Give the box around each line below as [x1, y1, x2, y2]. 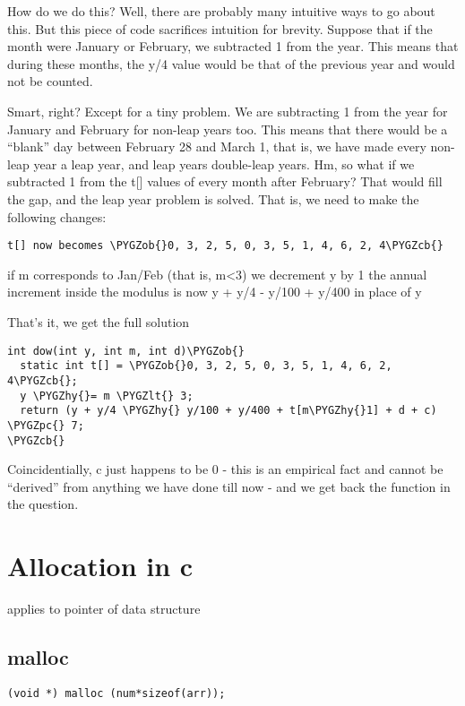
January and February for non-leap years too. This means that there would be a [7, 119, 448, 138]
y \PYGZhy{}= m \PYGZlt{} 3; [20, 389, 194, 402]
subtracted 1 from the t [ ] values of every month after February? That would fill [7, 172, 443, 191]
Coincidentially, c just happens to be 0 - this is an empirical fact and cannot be [7, 460, 443, 478]
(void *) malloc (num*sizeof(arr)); [7, 686, 226, 700]
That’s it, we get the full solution [7, 312, 190, 331]
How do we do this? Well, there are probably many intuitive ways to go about [7, 2, 435, 20]
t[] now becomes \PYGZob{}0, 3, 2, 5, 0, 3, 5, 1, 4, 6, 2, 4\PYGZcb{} [7, 239, 443, 253]
